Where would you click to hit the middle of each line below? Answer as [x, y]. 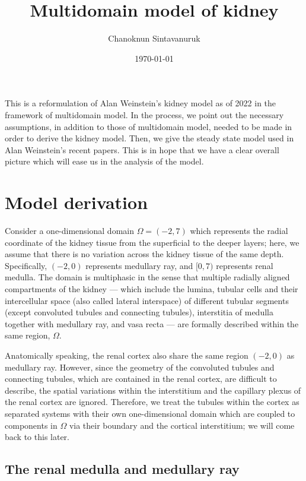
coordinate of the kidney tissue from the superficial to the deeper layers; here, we [152, 242]
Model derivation [76, 202]
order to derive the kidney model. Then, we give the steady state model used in [149, 138]
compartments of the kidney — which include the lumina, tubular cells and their [152, 288]
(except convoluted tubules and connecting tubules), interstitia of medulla [139, 312]
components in [31, 425]
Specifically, [26, 265]
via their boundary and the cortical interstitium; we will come [182, 425]
